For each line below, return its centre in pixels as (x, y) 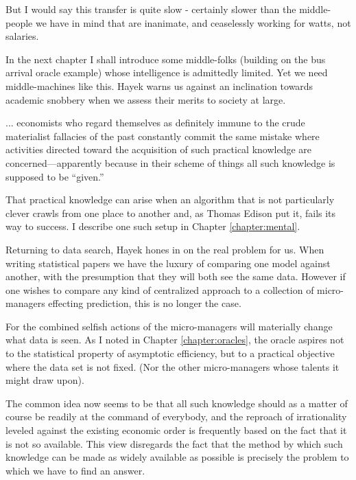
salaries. (22, 36)
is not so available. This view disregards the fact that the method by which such (174, 443)
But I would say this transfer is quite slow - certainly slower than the (151, 9)
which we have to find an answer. (75, 470)
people (19, 22)
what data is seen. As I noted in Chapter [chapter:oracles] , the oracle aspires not (175, 340)
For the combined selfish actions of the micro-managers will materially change (169, 326)
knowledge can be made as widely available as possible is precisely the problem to (177, 457)
